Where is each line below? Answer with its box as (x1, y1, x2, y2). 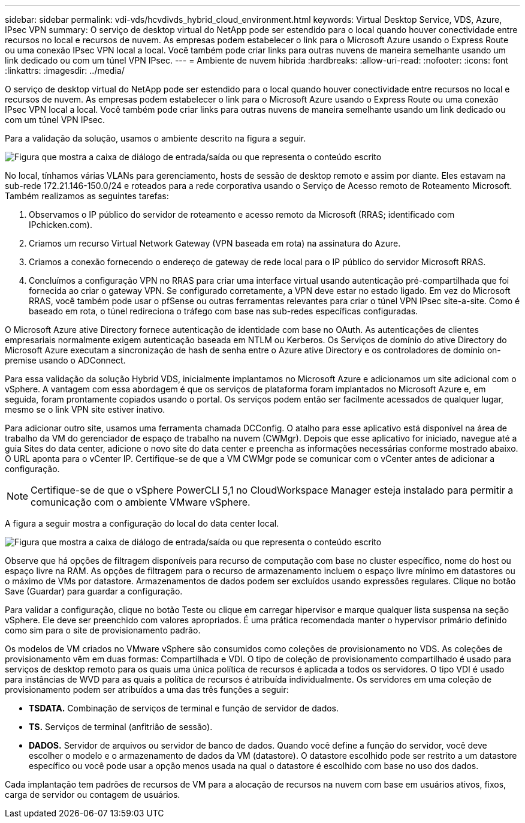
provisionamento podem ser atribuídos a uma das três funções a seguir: (5, 684, 289, 695)
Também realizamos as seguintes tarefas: (5, 191, 169, 201)
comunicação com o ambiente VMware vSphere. (31, 496, 251, 508)
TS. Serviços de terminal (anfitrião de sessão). (29, 722, 213, 732)
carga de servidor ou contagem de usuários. (5, 789, 180, 800)
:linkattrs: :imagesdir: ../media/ (5, 65, 125, 76)
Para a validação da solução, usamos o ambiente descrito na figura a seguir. (5, 133, 306, 143)
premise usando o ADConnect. (5, 355, 126, 365)
